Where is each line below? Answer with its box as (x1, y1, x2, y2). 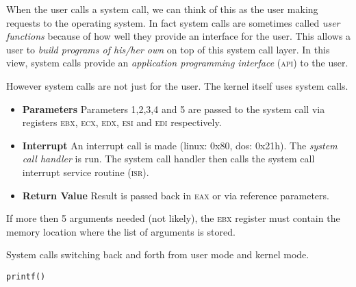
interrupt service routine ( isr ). (22, 164, 149, 179)
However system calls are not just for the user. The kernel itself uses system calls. (6, 78, 348, 92)
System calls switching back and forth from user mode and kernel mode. (6, 247, 309, 262)
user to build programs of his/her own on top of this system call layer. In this (6, 42, 330, 56)
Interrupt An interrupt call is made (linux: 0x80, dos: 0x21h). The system (22, 138, 338, 152)
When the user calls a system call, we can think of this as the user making (6, 2, 318, 16)
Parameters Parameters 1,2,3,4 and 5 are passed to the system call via (22, 101, 325, 116)
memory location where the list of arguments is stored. (6, 224, 236, 238)
